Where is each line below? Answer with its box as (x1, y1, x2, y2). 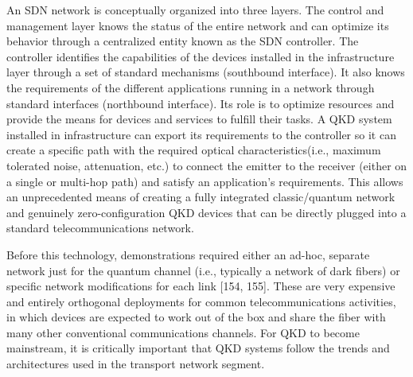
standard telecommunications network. (6, 220, 194, 236)
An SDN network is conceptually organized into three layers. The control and (6, 2, 384, 17)
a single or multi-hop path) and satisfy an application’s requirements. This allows (6, 173, 403, 189)
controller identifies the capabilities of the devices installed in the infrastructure (6, 48, 395, 64)
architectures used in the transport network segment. (6, 356, 265, 372)
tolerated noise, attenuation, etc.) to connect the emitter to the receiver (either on (6, 157, 407, 173)
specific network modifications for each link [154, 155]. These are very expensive (6, 278, 395, 294)
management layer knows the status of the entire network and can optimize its (6, 17, 389, 33)
